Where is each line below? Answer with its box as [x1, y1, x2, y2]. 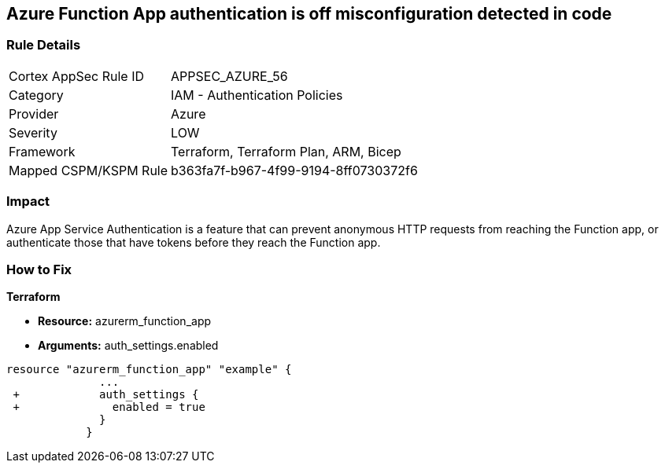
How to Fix [6, 261, 72, 277]
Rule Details [6, 37, 81, 53]
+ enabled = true [13, 401, 205, 414]
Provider [9, 105, 59, 122]
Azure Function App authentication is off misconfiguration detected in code [6, 4, 612, 24]
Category [9, 86, 64, 103]
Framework [9, 143, 76, 159]
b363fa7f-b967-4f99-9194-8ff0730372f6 [171, 162, 418, 178]
